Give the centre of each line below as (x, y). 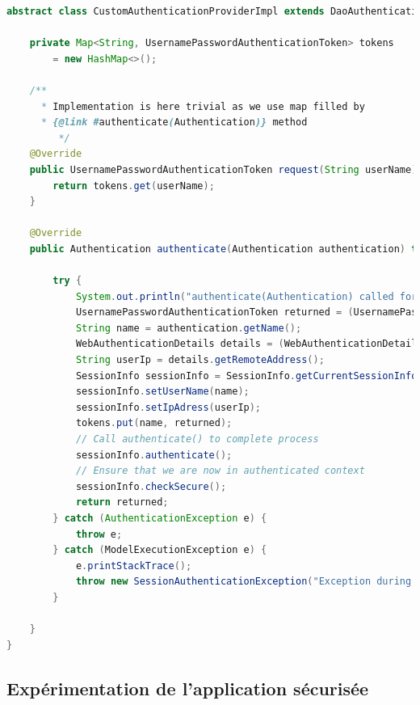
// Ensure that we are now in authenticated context (220, 471)
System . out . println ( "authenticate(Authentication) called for (246, 296)
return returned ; (122, 502)
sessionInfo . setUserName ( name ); (162, 392)
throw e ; (99, 534)
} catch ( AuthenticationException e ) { (160, 518)
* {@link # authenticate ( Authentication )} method (174, 122)
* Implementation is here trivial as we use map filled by (203, 106)
